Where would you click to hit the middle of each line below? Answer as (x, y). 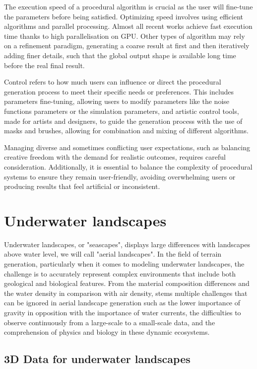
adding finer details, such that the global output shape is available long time (120, 55)
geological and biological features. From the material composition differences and (127, 283)
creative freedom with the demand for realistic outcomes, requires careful (115, 157)
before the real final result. (44, 65)
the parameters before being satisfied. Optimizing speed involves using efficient (124, 16)
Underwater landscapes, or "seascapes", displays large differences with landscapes (127, 244)
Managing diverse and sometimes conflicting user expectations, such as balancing (127, 147)
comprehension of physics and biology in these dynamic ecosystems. (107, 332)
